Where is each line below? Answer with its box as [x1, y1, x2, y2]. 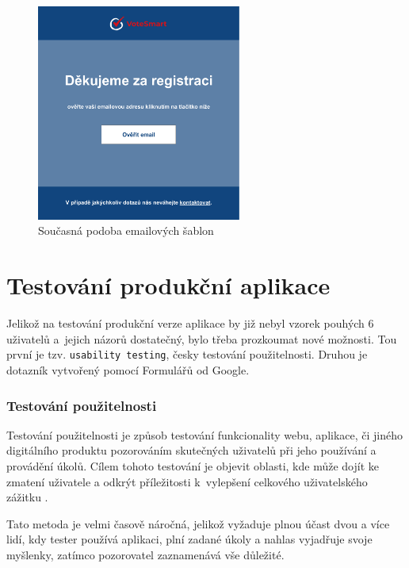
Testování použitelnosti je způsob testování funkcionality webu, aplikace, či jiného [6, 426, 403, 443]
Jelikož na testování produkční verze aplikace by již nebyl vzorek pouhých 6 [6, 315, 374, 332]
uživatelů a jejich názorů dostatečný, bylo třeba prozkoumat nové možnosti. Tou [6, 330, 397, 347]
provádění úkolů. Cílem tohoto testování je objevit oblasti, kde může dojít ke [6, 457, 379, 474]
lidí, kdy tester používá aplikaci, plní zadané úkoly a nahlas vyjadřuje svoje [6, 531, 373, 547]
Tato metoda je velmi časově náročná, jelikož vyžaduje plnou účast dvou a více [6, 515, 390, 532]
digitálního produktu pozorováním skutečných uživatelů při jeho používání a [6, 442, 377, 459]
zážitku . [6, 489, 48, 505]
